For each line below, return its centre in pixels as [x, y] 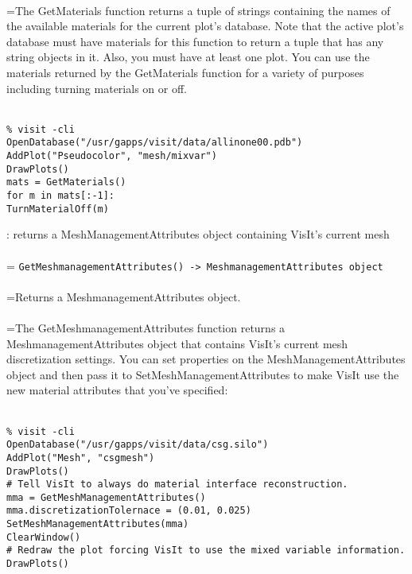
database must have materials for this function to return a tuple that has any [195, 41]
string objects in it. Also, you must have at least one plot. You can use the [188, 57]
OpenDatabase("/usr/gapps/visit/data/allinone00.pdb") [155, 143]
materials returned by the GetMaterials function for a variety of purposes [185, 72]
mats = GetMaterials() [66, 182]
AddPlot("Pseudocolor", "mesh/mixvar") [112, 156]
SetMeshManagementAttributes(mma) [98, 524]
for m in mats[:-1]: [61, 196]
